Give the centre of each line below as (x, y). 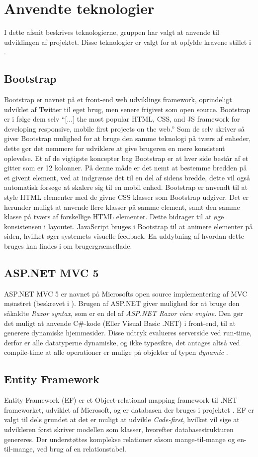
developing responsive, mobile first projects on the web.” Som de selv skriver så (124, 128)
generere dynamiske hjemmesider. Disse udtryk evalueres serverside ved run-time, (128, 333)
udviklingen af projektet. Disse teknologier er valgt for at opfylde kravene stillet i (128, 42)
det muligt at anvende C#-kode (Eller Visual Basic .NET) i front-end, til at (120, 323)
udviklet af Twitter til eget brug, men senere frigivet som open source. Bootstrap (127, 109)
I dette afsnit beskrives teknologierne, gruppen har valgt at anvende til (112, 32)
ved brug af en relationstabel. (82, 449)
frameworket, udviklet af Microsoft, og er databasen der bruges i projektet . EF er (129, 409)
